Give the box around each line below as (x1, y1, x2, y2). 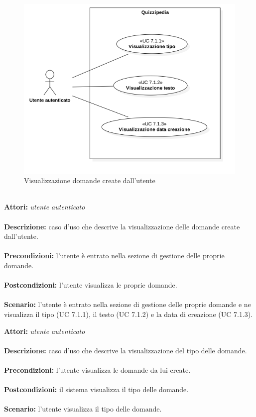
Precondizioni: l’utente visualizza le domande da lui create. (4, 364, 191, 375)
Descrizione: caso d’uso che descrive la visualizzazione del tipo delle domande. (4, 345, 247, 355)
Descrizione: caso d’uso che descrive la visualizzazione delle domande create (4, 221, 240, 231)
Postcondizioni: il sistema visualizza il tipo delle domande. (4, 384, 189, 395)
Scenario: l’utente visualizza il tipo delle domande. (4, 404, 162, 414)
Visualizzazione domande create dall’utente (24, 175, 155, 186)
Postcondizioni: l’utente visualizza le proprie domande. (4, 280, 177, 290)
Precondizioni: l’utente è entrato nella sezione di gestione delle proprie (4, 250, 225, 261)
